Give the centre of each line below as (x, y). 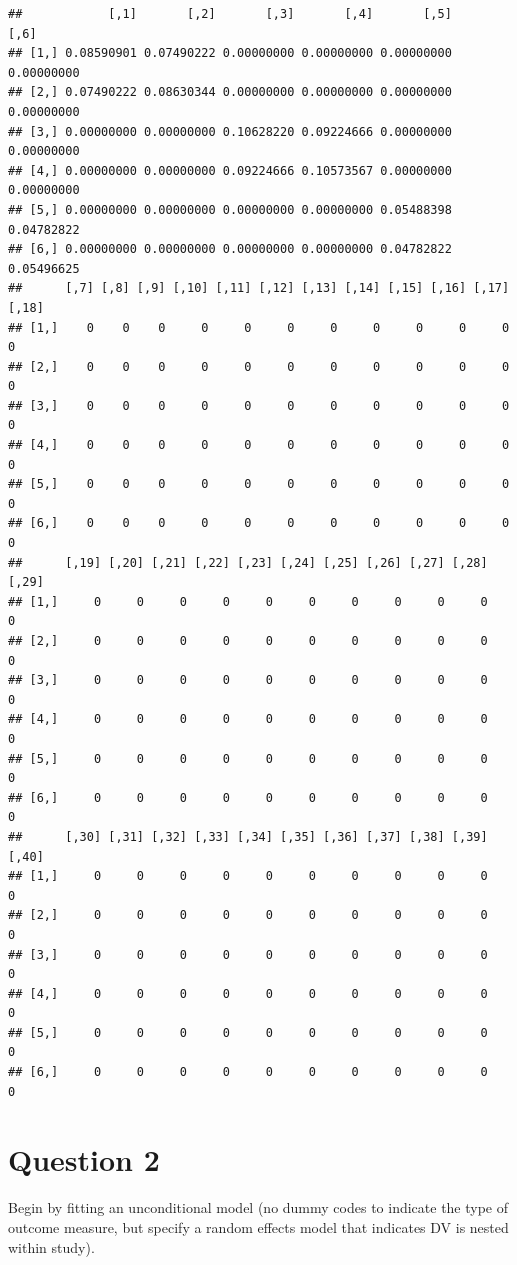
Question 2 (84, 1159)
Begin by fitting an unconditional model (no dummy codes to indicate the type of (258, 1207)
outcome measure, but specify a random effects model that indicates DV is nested (258, 1226)
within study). (51, 1246)
